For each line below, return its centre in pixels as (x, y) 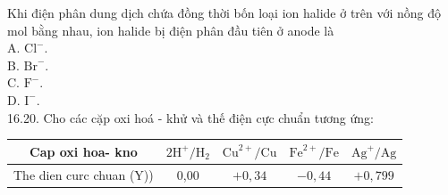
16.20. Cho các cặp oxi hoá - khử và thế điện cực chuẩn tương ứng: (190, 117)
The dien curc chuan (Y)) (84, 174)
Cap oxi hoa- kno (84, 151)
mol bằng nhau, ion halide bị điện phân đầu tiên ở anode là (171, 30)
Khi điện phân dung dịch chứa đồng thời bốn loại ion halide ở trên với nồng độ (224, 12)
